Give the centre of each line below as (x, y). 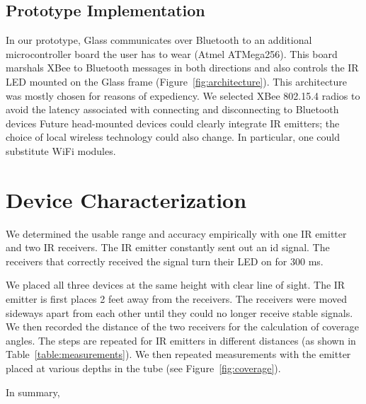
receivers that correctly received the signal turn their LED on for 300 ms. (165, 261)
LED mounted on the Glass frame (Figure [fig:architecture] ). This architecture (177, 81)
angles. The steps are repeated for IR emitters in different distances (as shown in (181, 340)
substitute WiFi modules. (61, 150)
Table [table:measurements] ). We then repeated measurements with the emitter (178, 354)
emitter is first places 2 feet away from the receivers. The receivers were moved (177, 299)
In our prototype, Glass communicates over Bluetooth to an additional (159, 40)
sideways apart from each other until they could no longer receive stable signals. (179, 312)
